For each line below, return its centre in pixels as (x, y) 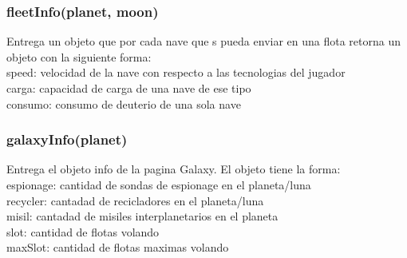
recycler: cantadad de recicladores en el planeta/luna (135, 200)
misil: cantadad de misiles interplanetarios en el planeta (142, 216)
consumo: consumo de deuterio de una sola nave (124, 103)
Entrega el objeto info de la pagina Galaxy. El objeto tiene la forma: (174, 169)
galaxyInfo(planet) (67, 139)
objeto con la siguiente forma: (79, 56)
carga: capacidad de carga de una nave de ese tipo (129, 88)
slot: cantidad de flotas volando (83, 231)
